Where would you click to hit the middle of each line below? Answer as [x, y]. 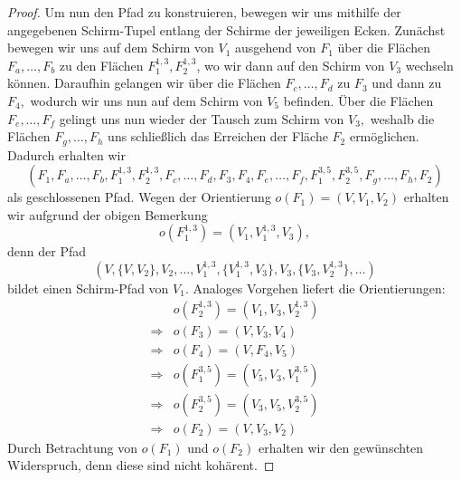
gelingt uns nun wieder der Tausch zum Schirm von [202, 118]
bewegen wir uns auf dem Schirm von [111, 48]
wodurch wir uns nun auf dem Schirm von [146, 100]
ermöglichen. [384, 136]
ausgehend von [276, 48]
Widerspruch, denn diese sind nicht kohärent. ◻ [141, 465]
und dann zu [407, 83]
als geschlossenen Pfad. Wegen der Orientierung [139, 197]
